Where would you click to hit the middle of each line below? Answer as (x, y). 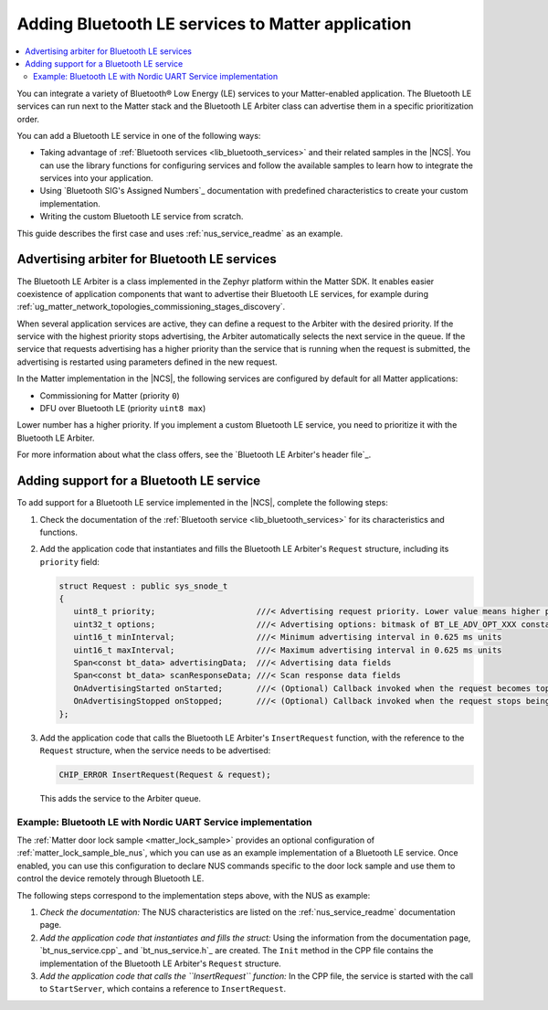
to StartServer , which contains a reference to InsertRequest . (163, 989)
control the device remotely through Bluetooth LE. (111, 878)
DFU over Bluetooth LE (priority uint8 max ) (123, 409)
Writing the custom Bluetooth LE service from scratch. (142, 217)
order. (28, 119)
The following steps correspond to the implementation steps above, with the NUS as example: (194, 895)
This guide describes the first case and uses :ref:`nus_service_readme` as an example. (180, 233)
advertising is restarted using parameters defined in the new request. (147, 362)
